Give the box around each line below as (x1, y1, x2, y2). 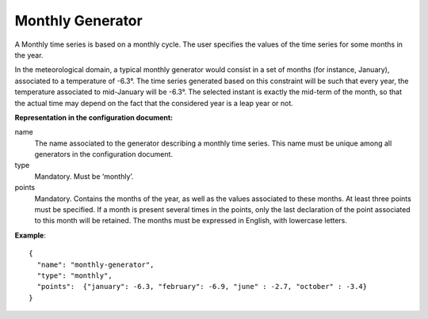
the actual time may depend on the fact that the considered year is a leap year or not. (14, 98, 293, 108)
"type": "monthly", (36, 271, 113, 280)
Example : (14, 230, 47, 240)
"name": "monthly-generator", (36, 260, 155, 269)
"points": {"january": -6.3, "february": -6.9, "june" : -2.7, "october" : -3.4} (36, 282, 368, 291)
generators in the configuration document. (34, 150, 174, 159)
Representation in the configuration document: (14, 112, 174, 122)
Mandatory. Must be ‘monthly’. (34, 171, 134, 181)
